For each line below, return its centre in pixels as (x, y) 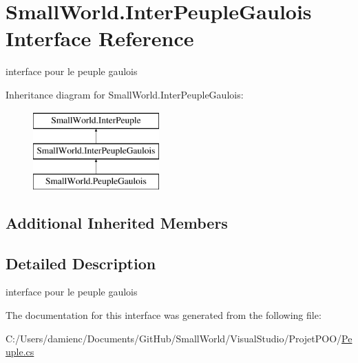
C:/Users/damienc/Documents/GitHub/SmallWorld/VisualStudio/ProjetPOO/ (174, 338)
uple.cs (20, 352)
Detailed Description (81, 263)
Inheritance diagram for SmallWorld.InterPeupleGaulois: (125, 94)
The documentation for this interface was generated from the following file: (164, 315)
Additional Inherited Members (117, 222)
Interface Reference (100, 38)
